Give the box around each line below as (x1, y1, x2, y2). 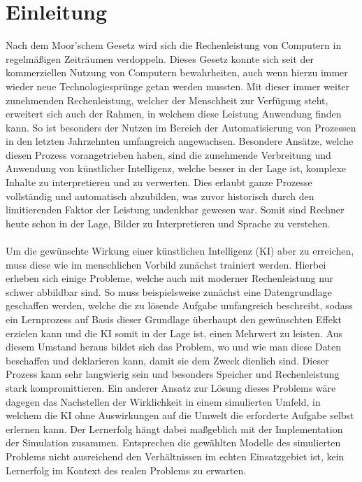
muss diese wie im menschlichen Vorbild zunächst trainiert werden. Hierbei (6, 257, 326, 271)
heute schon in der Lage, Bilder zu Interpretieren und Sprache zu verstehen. (6, 215, 331, 230)
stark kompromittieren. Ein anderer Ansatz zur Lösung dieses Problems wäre (6, 380, 336, 395)
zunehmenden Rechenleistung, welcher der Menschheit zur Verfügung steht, (6, 92, 328, 107)
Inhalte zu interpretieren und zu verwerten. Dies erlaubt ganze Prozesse (6, 175, 312, 190)
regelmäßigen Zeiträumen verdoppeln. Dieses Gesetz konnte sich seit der (6, 51, 314, 66)
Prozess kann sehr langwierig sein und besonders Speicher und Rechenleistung (6, 367, 340, 381)
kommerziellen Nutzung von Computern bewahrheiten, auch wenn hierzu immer (6, 65, 348, 80)
